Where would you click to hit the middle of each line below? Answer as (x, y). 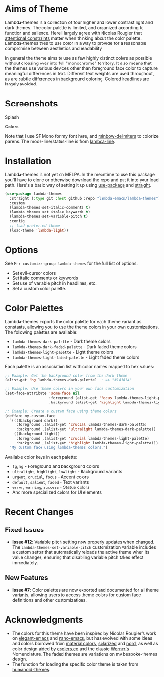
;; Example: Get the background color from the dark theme (66, 375)
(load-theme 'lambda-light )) (39, 230)
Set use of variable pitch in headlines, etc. (54, 283)
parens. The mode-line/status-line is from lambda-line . (60, 141)
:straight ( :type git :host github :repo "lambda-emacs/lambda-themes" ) (85, 198)
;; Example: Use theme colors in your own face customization (70, 389)
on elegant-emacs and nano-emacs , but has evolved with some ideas (82, 638)
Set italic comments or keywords (45, 278)
